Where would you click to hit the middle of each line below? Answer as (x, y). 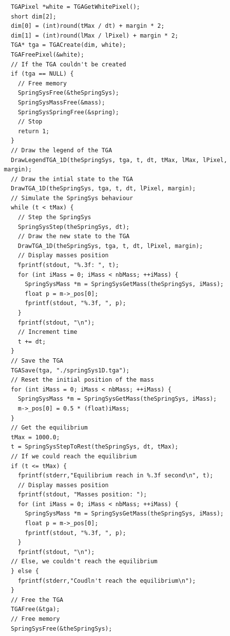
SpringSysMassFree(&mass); (61, 102)
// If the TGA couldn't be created (68, 64)
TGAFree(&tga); (35, 609)
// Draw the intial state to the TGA (72, 179)
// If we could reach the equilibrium (74, 456)
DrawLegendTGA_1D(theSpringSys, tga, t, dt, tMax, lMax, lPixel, (119, 160)
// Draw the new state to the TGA (74, 236)
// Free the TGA (37, 600)
